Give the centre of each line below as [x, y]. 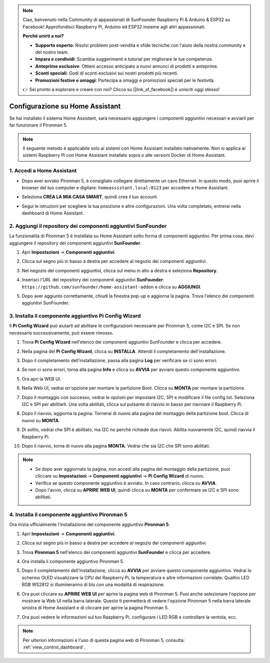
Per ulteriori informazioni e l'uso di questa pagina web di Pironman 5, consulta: [104, 640]
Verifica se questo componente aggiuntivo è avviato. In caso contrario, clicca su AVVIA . [126, 483]
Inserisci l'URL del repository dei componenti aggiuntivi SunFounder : [93, 280]
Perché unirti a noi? [43, 36]
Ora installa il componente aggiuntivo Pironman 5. [73, 561]
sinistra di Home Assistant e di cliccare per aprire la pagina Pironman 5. [95, 608]
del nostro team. [52, 52]
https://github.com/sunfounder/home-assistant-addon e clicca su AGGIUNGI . [112, 287]
